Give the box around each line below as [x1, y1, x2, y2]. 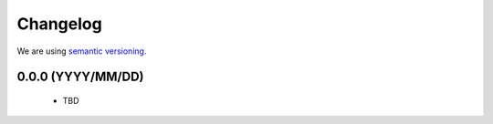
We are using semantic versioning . [16, 46, 147, 57]
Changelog [16, 14, 102, 34]
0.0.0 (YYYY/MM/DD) [16, 69, 145, 85]
